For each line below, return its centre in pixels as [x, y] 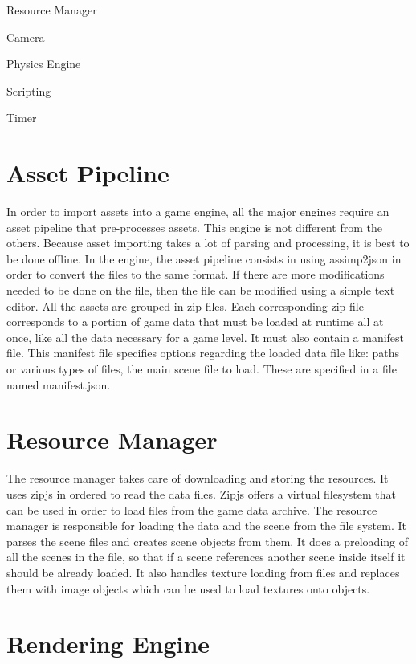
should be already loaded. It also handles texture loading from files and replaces [203, 572]
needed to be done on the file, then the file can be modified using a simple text [201, 290]
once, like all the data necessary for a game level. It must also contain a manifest [206, 337]
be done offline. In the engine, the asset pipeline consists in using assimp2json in [204, 258]
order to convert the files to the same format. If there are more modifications [196, 274]
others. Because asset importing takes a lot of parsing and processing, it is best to [208, 243]
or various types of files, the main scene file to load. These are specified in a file [202, 369]
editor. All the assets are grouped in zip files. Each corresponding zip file [185, 306]
